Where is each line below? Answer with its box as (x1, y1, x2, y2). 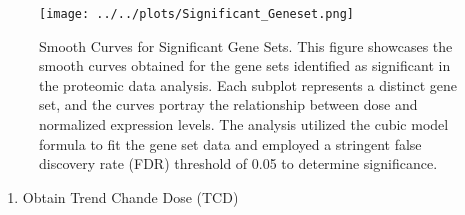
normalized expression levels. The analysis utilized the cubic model (39, 114, 449, 135)
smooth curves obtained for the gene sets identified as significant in (39, 55, 451, 76)
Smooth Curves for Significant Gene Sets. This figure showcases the (39, 35, 453, 56)
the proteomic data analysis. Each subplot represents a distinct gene (39, 74, 458, 95)
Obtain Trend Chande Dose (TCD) (22, 186, 239, 207)
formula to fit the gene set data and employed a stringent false (39, 133, 422, 154)
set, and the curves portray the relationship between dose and (39, 94, 418, 115)
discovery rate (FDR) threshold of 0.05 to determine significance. (39, 153, 438, 174)
